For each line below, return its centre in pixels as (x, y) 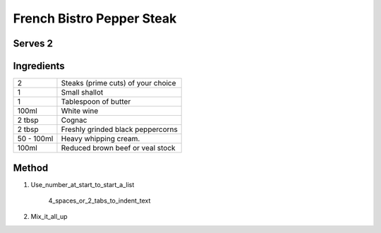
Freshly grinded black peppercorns (119, 129)
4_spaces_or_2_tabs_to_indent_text (99, 201)
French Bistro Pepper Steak (95, 18)
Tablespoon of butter (96, 102)
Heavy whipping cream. (101, 139)
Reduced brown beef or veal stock (118, 148)
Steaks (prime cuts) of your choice (119, 83)
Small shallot (82, 92)
